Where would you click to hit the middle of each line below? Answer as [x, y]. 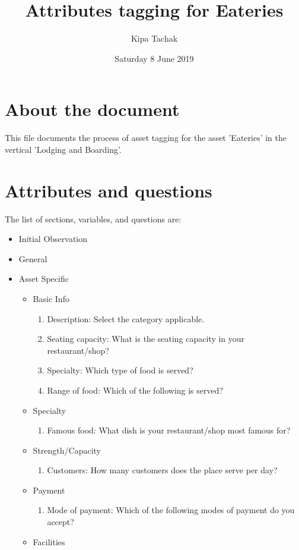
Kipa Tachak [154, 38]
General [33, 258]
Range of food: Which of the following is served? [135, 390]
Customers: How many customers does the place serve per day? [162, 470]
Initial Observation [53, 239]
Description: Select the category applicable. [126, 318]
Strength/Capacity [67, 450]
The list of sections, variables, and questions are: [93, 219]
